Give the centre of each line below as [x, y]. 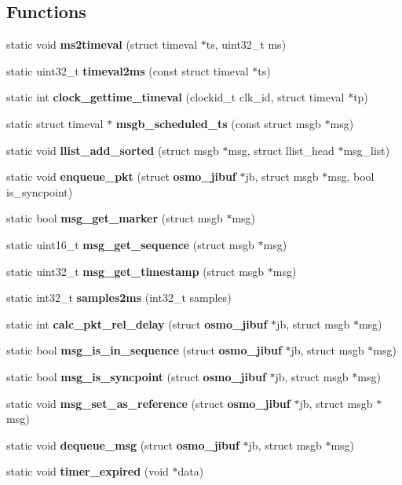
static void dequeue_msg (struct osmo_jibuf [123, 445]
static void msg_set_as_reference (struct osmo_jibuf [148, 403]
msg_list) [367, 150]
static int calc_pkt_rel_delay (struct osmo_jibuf [137, 323]
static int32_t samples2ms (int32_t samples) [119, 298]
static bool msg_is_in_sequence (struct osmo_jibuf [144, 350]
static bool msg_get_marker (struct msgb [115, 218]
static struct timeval [55, 123]
